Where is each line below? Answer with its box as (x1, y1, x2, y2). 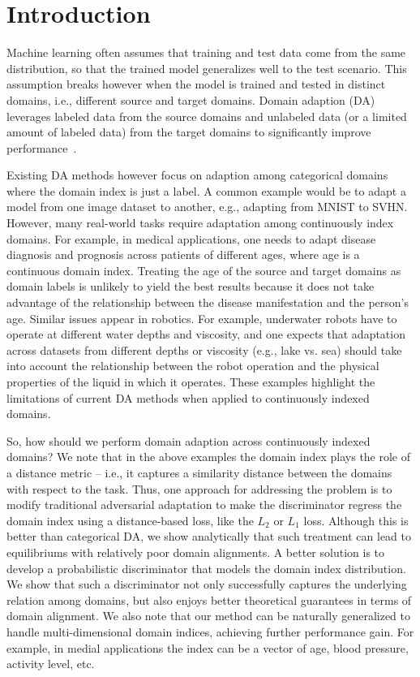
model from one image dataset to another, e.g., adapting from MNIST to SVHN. (6, 198, 408, 215)
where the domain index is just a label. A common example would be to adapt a (6, 182, 406, 199)
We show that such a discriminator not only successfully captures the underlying (6, 576, 407, 593)
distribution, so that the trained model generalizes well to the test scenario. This (6, 59, 407, 76)
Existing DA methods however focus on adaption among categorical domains (6, 166, 388, 183)
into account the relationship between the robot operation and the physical (6, 357, 379, 374)
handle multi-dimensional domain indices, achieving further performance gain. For (6, 623, 414, 640)
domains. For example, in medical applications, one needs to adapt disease (6, 230, 376, 247)
